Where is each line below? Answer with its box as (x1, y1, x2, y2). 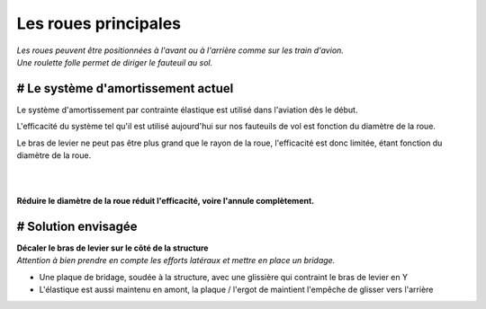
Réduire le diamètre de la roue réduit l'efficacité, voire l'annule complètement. (16, 196, 315, 207)
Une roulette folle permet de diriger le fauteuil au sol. (16, 57, 213, 67)
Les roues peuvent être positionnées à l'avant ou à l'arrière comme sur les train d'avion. (16, 45, 344, 56)
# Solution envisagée (16, 219, 139, 234)
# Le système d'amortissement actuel (16, 81, 234, 96)
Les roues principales (16, 13, 182, 33)
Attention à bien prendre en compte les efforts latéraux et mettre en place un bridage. (16, 255, 336, 266)
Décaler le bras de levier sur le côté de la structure (16, 243, 209, 253)
